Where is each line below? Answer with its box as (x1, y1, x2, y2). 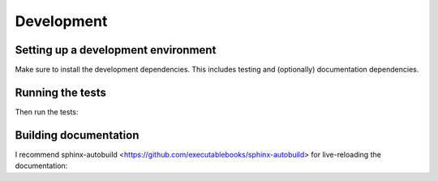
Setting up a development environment (15, 43, 217, 57)
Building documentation (15, 128, 140, 142)
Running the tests (15, 85, 107, 99)
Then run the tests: (15, 106, 79, 117)
